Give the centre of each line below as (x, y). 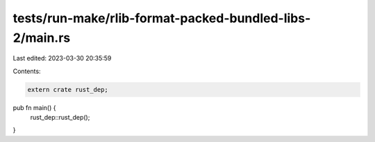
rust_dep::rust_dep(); (60, 118)
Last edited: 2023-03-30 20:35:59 (62, 58)
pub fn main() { (34, 107)
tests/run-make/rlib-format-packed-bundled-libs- (162, 18)
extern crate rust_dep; (68, 89)
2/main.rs (42, 38)
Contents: (27, 71)
